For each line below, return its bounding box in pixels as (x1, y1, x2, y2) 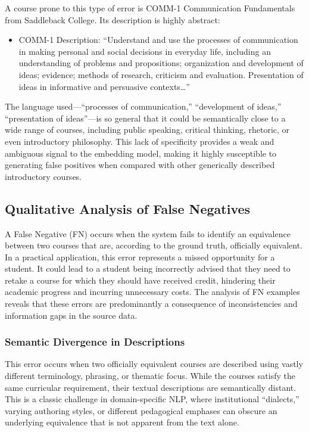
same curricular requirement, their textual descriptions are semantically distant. (5, 381, 296, 393)
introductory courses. (5, 170, 82, 182)
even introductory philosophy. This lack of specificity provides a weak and (5, 135, 274, 147)
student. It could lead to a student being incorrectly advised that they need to (5, 262, 291, 275)
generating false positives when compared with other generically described (5, 158, 275, 171)
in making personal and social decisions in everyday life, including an (18, 45, 271, 57)
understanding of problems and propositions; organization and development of (18, 57, 304, 69)
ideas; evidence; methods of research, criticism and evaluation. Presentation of (18, 68, 304, 80)
